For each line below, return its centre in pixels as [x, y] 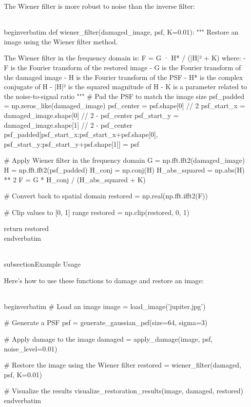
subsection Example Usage [42, 264]
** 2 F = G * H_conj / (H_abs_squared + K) [75, 179]
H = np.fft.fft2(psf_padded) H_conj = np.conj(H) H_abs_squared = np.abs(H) [124, 169]
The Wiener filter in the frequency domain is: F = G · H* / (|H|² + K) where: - [125, 58]
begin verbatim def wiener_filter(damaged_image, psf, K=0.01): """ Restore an [121, 32]
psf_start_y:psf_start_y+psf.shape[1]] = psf [72, 144]
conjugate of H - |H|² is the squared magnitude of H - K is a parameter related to [125, 87]
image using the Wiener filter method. [61, 41]
